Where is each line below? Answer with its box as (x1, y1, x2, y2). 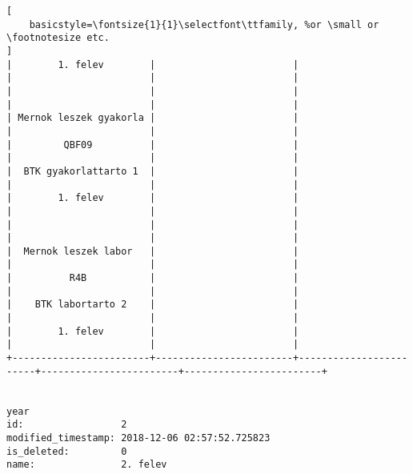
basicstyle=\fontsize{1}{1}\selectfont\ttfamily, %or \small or (29, 18, 379, 30)
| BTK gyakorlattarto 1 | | (6, 165, 299, 177)
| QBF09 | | (6, 139, 299, 151)
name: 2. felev (6, 459, 167, 471)
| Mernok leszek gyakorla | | (6, 112, 299, 124)
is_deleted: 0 (6, 445, 127, 457)
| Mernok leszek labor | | (6, 245, 299, 257)
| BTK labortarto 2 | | (6, 299, 299, 311)
